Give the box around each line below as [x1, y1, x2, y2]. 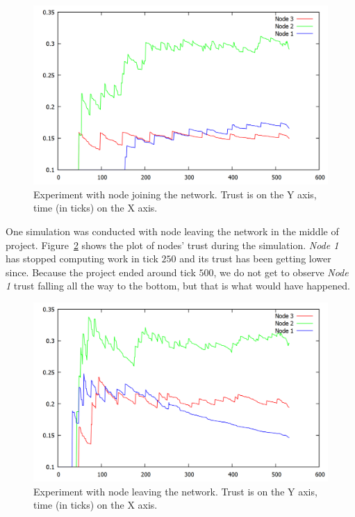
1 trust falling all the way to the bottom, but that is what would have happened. [6, 278, 350, 293]
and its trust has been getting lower [179, 251, 331, 266]
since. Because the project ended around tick [6, 264, 196, 279]
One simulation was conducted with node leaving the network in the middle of [6, 223, 339, 238]
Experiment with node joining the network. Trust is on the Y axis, [33, 186, 317, 201]
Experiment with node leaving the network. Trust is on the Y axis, [33, 484, 317, 498]
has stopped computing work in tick [6, 251, 158, 266]
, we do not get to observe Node [213, 264, 349, 279]
